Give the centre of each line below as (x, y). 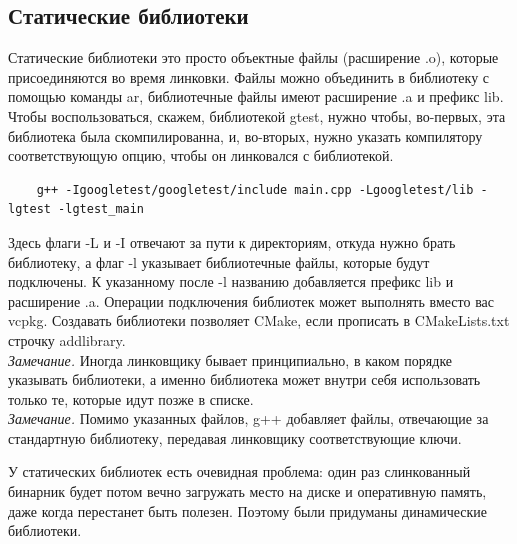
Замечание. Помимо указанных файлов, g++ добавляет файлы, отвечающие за (248, 418)
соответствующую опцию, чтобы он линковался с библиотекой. (201, 155)
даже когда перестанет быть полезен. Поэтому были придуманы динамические (248, 510)
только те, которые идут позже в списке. (131, 398)
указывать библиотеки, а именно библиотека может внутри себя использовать (244, 379)
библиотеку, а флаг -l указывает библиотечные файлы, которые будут (219, 261)
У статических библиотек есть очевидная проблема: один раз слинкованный (239, 471)
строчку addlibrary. (67, 339)
